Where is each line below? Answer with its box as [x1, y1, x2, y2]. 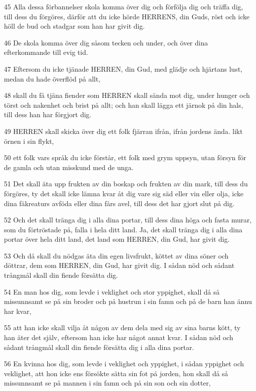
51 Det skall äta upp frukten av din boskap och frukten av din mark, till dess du [4, 178, 248, 189]
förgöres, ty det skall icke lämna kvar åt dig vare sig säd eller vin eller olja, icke [4, 188, 244, 198]
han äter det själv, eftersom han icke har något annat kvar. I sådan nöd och [4, 332, 233, 343]
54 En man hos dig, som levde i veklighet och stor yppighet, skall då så [4, 286, 219, 297]
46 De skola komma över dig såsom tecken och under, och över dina [4, 37, 208, 47]
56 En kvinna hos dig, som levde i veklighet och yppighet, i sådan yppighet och [4, 358, 244, 369]
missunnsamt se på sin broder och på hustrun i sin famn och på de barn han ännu [4, 296, 252, 306]
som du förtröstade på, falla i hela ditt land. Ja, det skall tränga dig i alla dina [4, 224, 243, 234]
